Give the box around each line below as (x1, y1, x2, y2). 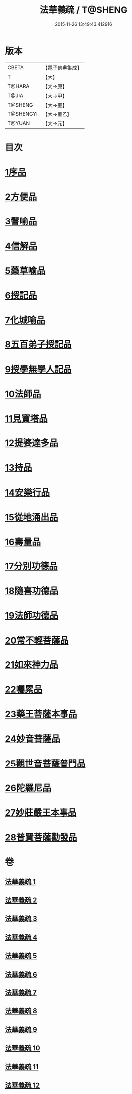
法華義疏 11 (5, 1062, 39, 1071)
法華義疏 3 (5, 914, 37, 923)
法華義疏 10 (5, 1044, 41, 1053)
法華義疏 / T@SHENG (39, 4, 128, 16)
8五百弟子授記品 (5, 339, 72, 350)
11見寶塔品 (5, 413, 48, 424)
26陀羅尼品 (5, 782, 51, 794)
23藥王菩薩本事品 (5, 709, 77, 720)
